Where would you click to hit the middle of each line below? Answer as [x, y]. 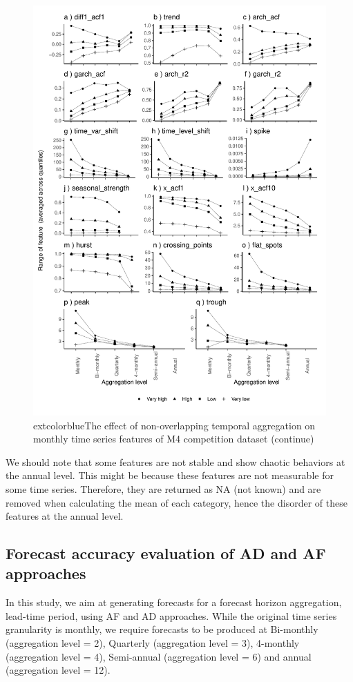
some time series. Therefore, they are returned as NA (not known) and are [163, 488]
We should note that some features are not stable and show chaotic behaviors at [175, 461]
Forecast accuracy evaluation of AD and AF [166, 553]
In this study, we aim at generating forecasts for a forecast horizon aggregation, [174, 602]
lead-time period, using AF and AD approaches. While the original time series [171, 615]
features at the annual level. [65, 516]
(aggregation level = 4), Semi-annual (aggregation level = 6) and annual [159, 656]
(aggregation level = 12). [58, 670]
